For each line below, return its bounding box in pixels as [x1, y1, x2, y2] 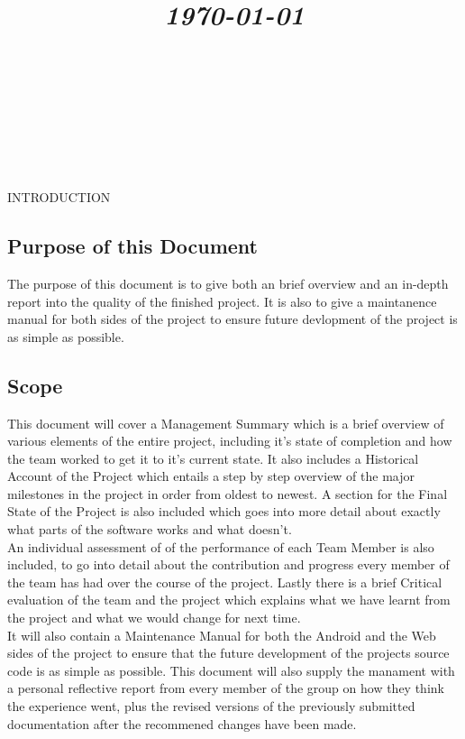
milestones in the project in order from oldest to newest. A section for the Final [7, 484, 448, 503]
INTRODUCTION [7, 188, 111, 207]
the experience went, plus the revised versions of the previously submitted [7, 697, 415, 715]
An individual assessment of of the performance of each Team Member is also [7, 537, 434, 556]
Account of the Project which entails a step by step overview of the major [7, 466, 415, 485]
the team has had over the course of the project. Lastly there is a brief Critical [7, 572, 442, 591]
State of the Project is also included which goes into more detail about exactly [7, 502, 441, 521]
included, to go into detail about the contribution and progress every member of [7, 555, 450, 574]
